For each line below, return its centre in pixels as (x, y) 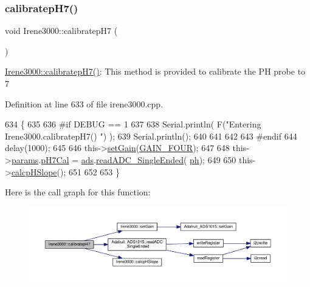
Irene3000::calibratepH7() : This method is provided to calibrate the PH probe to (155, 71)
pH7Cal (55, 159)
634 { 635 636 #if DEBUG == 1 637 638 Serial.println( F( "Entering (133, 124)
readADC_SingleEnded (140, 159)
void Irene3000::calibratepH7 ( (61, 31)
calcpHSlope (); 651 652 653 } (66, 171)
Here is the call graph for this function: (78, 192)
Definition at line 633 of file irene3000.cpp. (84, 103)
